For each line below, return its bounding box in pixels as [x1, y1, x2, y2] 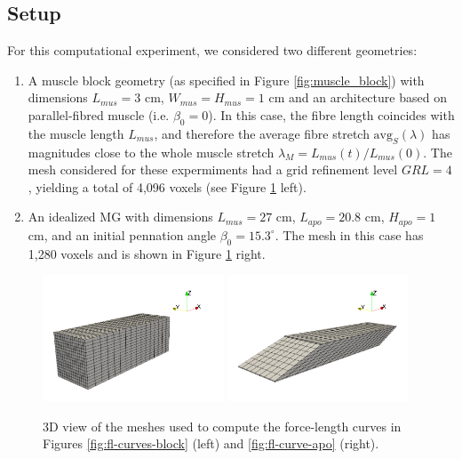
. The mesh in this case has [275, 225, 424, 244]
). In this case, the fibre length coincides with [208, 105, 455, 124]
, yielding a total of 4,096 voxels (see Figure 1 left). [28, 177, 307, 196]
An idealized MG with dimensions [28, 207, 213, 226]
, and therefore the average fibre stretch [154, 124, 370, 142]
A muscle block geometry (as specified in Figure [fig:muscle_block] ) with [28, 70, 425, 89]
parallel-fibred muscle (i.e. [28, 105, 170, 124]
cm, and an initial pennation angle [28, 225, 217, 244]
